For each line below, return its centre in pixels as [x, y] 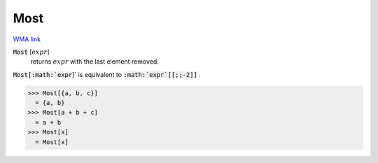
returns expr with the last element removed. [94, 62]
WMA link [27, 39]
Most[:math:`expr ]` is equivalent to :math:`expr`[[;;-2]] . [107, 74]
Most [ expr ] [31, 52]
